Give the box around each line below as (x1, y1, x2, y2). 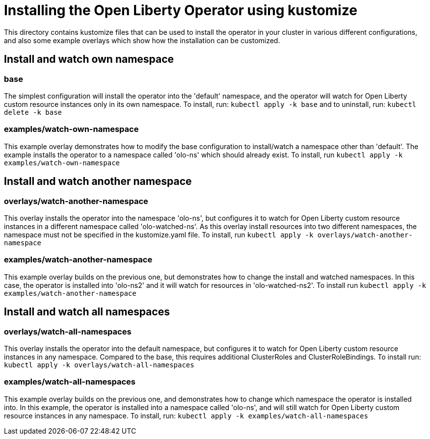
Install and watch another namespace (4, 175, 192, 188)
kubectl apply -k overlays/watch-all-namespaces (4, 361, 194, 369)
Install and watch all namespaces (4, 306, 170, 318)
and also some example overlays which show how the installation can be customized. (4, 36, 280, 45)
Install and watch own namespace (4, 53, 174, 66)
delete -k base (4, 108, 62, 116)
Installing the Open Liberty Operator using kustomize (4, 2, 357, 19)
